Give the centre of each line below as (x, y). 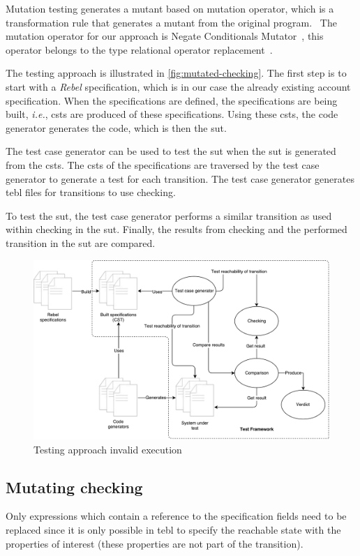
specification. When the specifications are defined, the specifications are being (172, 100)
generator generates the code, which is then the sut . (116, 127)
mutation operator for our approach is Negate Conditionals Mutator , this (165, 36)
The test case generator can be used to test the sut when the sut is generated (171, 151)
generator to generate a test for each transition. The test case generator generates (180, 178)
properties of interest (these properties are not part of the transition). (155, 543)
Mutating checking (74, 487)
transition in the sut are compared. (81, 242)
